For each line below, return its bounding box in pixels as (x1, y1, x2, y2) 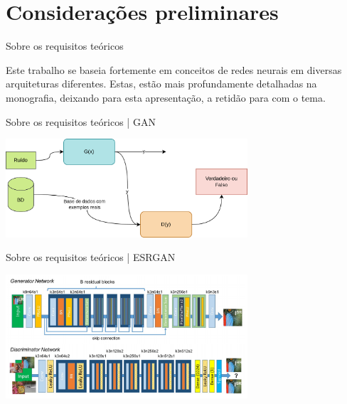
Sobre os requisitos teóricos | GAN (6, 114, 156, 129)
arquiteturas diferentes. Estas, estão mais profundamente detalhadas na (6, 76, 317, 91)
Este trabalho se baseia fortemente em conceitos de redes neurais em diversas (6, 62, 342, 77)
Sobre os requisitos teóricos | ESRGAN (6, 250, 176, 265)
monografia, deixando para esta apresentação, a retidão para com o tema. (6, 90, 326, 105)
